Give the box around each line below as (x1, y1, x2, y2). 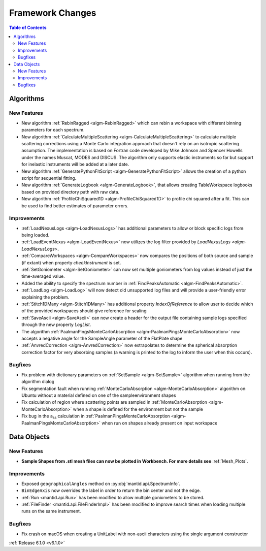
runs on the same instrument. (21, 508, 81, 514)
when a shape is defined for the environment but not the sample (73, 406, 203, 412)
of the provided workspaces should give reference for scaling (21, 308, 147, 314)
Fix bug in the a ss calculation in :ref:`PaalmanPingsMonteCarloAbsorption (21, 413, 170, 420)
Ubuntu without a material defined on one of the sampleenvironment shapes (21, 392, 176, 398)
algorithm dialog (21, 379, 55, 385)
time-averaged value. (21, 273, 65, 279)
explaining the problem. (21, 294, 69, 300)
